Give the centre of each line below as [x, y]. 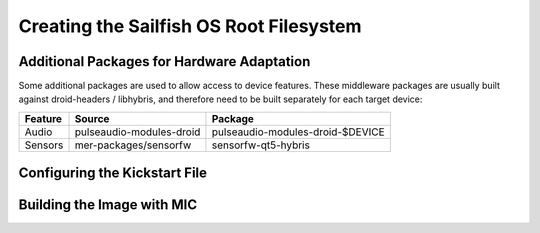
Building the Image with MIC [108, 205]
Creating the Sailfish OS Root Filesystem [190, 26]
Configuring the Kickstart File [113, 173]
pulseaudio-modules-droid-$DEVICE [298, 132]
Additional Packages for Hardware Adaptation [164, 61]
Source [92, 118]
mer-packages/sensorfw [133, 145]
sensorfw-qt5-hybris [260, 145]
